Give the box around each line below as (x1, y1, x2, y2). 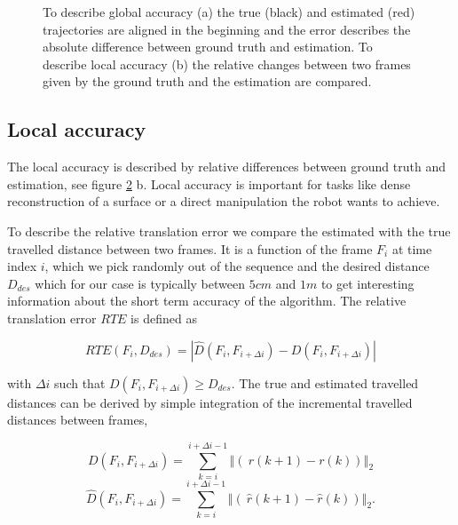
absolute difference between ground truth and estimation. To (43, 37, 373, 56)
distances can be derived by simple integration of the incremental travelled (7, 393, 413, 411)
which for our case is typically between (35, 274, 245, 292)
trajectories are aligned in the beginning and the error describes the (43, 20, 411, 38)
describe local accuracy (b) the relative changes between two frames (43, 54, 411, 73)
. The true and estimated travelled (231, 373, 419, 392)
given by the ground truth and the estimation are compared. (43, 72, 372, 91)
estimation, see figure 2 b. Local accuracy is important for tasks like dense (7, 174, 411, 193)
